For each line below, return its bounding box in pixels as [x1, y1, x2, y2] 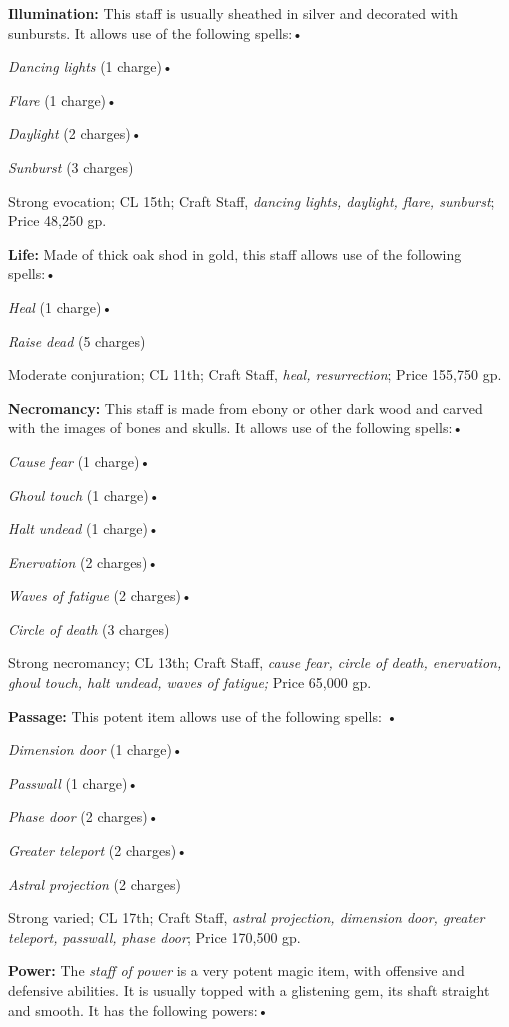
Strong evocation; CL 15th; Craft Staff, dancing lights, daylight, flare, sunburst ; [8, 190, 495, 211]
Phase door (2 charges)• [8, 806, 159, 827]
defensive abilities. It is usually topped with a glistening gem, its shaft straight [8, 980, 490, 1000]
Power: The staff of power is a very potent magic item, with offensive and [8, 960, 465, 981]
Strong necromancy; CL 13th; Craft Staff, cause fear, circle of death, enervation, [8, 652, 502, 673]
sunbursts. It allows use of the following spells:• [8, 22, 303, 43]
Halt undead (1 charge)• [8, 518, 159, 539]
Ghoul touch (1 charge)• [8, 484, 160, 505]
